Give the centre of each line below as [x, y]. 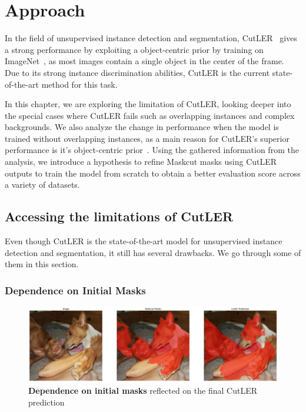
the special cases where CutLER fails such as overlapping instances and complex [150, 115]
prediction [46, 402]
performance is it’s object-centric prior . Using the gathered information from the [152, 150]
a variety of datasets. [42, 185]
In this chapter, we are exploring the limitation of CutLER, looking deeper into [148, 104]
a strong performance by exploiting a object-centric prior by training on [134, 49]
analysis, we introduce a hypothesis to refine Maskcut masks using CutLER [141, 162]
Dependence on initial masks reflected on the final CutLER [143, 390]
